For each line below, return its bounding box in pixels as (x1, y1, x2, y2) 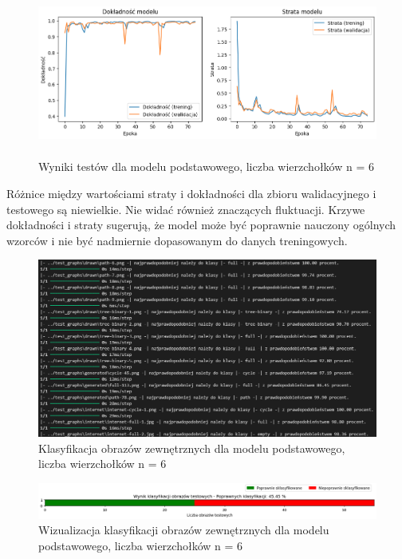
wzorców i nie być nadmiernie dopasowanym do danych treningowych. (6, 232, 348, 248)
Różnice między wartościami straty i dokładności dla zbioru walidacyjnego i (6, 185, 376, 202)
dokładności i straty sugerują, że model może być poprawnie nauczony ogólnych (6, 216, 396, 233)
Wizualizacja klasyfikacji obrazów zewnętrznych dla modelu (38, 521, 329, 538)
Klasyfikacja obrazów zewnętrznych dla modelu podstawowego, (38, 439, 345, 456)
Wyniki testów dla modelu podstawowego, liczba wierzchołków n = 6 (38, 158, 374, 175)
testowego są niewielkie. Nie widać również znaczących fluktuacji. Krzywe (6, 200, 365, 217)
